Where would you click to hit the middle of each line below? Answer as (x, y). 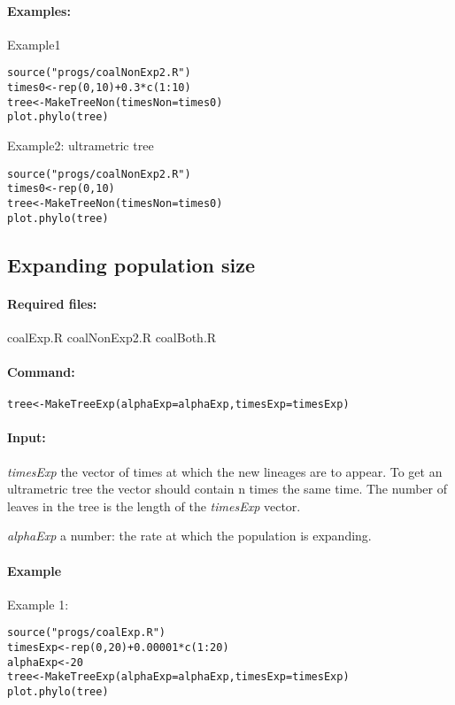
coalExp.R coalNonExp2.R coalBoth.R (112, 337)
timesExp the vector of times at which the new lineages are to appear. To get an (225, 471)
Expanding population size (131, 264)
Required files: (52, 303)
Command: (41, 372)
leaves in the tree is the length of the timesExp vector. (154, 506)
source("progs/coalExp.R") (86, 633)
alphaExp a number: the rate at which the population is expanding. (189, 536)
